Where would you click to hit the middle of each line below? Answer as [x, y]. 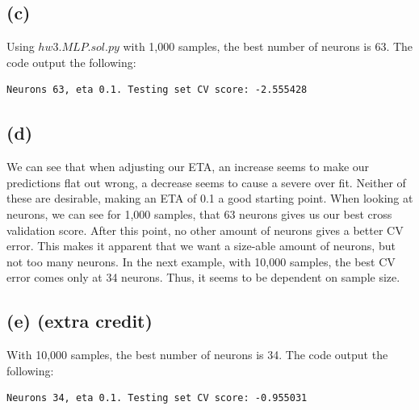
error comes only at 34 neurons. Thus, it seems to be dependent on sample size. [203, 277]
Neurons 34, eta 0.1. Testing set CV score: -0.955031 [157, 398]
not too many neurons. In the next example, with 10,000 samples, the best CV [201, 261]
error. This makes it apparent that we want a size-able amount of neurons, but [201, 246]
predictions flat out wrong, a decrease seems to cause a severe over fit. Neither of [206, 182]
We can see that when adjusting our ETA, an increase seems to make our [188, 167]
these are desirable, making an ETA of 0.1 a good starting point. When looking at [210, 198]
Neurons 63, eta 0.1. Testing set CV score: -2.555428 [157, 90]
